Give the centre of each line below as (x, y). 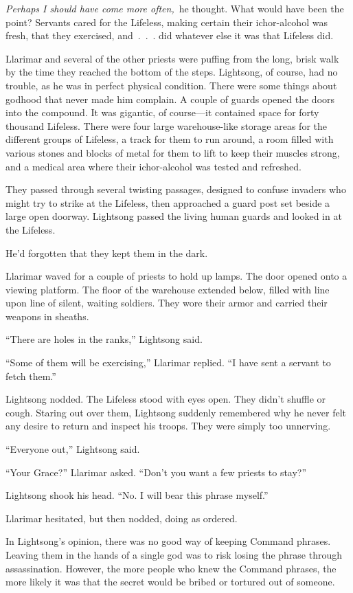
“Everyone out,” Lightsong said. (73, 449)
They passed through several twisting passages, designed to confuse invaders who (176, 189)
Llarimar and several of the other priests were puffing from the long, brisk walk (172, 58)
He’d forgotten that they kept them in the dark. (107, 253)
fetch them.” (31, 376)
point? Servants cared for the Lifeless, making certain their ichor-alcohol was (167, 22)
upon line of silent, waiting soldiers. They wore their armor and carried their (167, 303)
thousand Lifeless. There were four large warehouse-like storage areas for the (166, 125)
